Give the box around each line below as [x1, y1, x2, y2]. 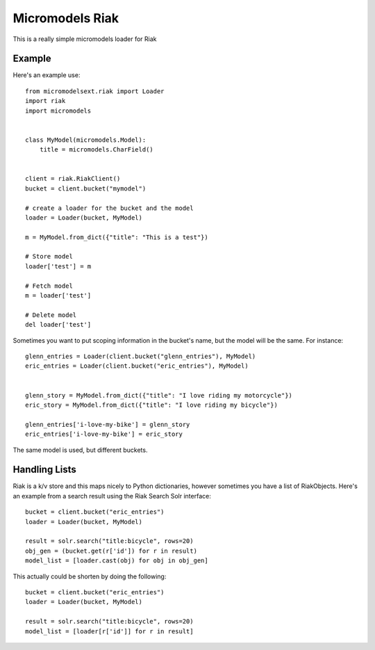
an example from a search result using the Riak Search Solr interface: [12, 491, 211, 500]
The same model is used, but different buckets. [12, 446, 148, 454]
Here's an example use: [12, 71, 81, 79]
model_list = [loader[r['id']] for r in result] [25, 627, 194, 635]
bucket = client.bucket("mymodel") [25, 184, 147, 193]
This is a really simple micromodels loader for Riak [12, 35, 157, 43]
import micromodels [25, 106, 92, 115]
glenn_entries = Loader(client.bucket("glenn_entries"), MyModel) [25, 352, 256, 360]
